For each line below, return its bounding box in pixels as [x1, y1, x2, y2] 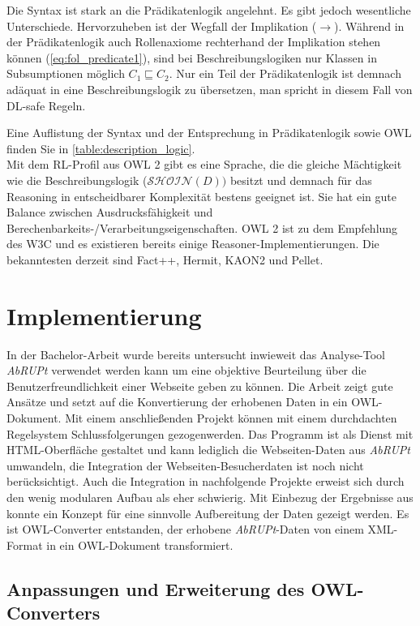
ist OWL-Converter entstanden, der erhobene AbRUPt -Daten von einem [6, 521, 364, 538]
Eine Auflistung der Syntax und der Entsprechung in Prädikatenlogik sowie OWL [6, 124, 412, 141]
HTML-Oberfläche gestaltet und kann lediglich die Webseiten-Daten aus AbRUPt [6, 441, 411, 458]
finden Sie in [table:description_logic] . [6, 139, 195, 156]
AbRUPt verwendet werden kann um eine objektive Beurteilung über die [6, 362, 366, 379]
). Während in [334, 17, 405, 34]
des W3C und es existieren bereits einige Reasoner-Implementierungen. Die [6, 235, 379, 252]
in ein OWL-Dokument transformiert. [46, 536, 234, 553]
